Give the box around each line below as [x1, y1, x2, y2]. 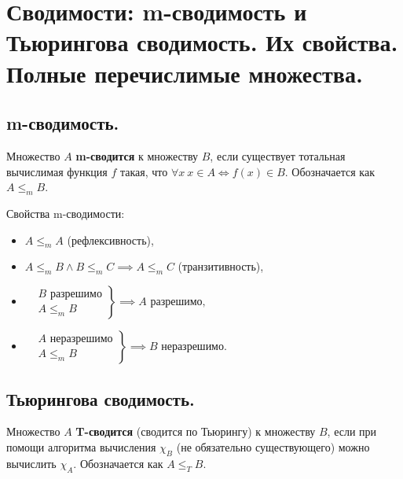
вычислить [6, 455, 57, 471]
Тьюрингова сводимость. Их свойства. [6, 26, 398, 58]
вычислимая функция [6, 163, 108, 179]
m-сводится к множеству [75, 147, 199, 164]
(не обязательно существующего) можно [176, 438, 370, 455]
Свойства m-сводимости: [6, 204, 125, 221]
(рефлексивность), [67, 231, 154, 248]
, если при [327, 423, 377, 440]
